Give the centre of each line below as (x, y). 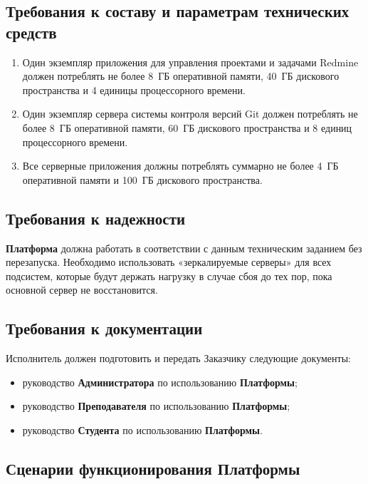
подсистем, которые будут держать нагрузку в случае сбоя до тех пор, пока (169, 276)
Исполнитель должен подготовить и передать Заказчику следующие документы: (178, 358)
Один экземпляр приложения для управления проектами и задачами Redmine (190, 62)
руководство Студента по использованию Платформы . (142, 429)
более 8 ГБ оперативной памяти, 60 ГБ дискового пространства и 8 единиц (187, 127)
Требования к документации (104, 328)
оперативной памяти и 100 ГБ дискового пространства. (142, 179)
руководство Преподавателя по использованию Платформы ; (156, 406)
